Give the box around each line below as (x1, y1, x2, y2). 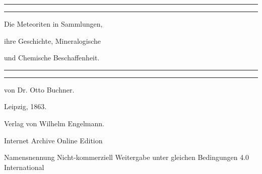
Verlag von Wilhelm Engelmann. (4, 118, 104, 128)
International (4, 161, 44, 172)
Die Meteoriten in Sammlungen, (4, 19, 103, 29)
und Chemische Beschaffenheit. (4, 52, 100, 63)
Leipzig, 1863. (4, 101, 47, 112)
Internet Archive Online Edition (4, 135, 103, 145)
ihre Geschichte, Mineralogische (4, 35, 101, 46)
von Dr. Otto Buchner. (4, 84, 75, 95)
